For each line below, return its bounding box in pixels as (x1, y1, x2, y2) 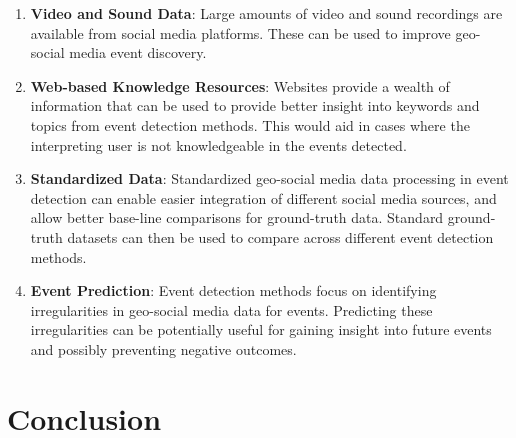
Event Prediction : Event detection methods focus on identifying (30, 280, 437, 301)
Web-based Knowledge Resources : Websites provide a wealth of (30, 75, 450, 96)
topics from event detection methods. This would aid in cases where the (30, 114, 470, 135)
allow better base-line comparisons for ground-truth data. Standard (30, 207, 444, 228)
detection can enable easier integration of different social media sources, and (30, 187, 497, 208)
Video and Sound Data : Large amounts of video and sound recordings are (30, 3, 503, 23)
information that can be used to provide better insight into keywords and (30, 95, 480, 116)
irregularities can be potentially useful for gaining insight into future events (30, 319, 492, 340)
